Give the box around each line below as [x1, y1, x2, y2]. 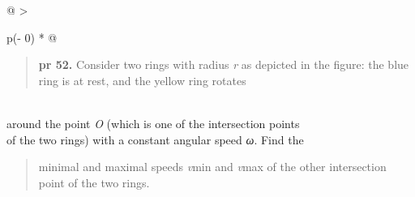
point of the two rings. [38, 173, 150, 191]
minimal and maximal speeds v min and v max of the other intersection [38, 158, 387, 175]
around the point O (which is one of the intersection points [6, 114, 300, 131]
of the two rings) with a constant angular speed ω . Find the [6, 131, 304, 148]
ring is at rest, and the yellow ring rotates [38, 71, 246, 88]
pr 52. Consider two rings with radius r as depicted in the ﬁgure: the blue [38, 56, 409, 73]
